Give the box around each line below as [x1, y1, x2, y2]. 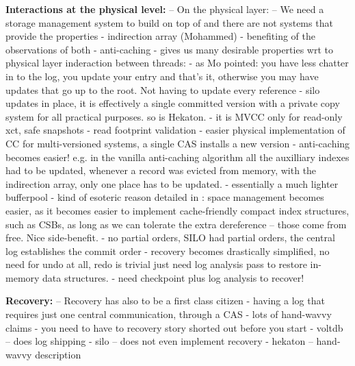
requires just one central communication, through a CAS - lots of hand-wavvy [5, 307, 332, 321]
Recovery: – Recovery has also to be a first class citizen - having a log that [5, 293, 325, 308]
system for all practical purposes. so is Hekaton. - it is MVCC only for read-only [5, 109, 343, 123]
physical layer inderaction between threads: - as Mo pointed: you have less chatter [5, 56, 349, 70]
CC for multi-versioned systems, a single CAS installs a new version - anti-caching [5, 136, 350, 150]
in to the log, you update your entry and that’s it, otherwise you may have [5, 69, 319, 83]
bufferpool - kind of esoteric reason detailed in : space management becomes [5, 190, 324, 204]
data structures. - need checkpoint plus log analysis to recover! [42, 270, 304, 284]
